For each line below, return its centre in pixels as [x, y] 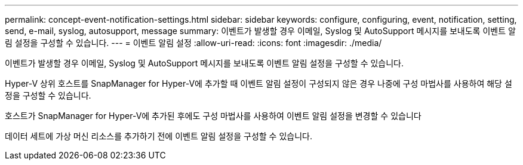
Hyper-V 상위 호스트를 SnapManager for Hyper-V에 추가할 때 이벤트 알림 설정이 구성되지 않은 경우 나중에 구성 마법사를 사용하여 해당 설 [259, 83]
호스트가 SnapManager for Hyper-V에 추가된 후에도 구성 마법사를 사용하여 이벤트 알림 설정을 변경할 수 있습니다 [213, 116]
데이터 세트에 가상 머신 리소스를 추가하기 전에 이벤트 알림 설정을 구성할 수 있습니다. [159, 136]
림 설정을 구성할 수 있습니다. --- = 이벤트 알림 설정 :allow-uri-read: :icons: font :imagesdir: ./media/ [193, 43]
